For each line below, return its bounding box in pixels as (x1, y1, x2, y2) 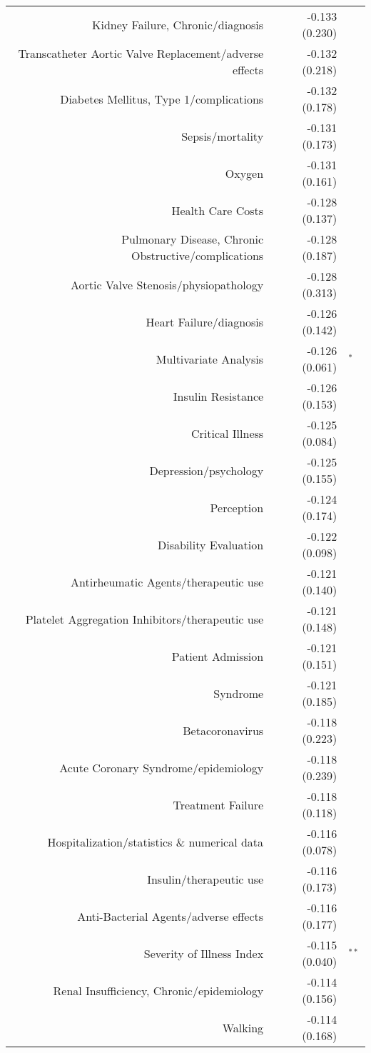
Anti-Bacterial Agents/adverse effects (77, 907, 264, 924)
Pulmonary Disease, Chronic (121, 231, 264, 247)
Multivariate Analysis (156, 350, 264, 367)
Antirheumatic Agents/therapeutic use (71, 573, 264, 590)
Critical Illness (190, 424, 264, 441)
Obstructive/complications (131, 247, 264, 264)
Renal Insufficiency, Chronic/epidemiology (53, 982, 264, 999)
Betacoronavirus (183, 722, 264, 739)
